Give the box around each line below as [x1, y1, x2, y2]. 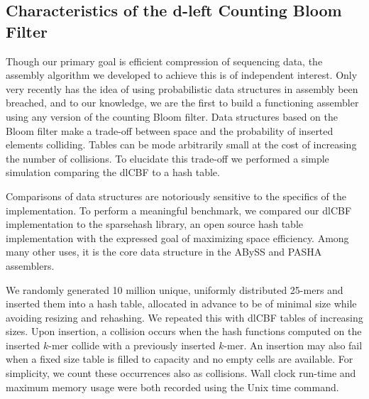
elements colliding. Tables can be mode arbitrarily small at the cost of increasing [6, 137, 357, 152]
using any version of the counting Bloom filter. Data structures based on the [6, 109, 338, 124]
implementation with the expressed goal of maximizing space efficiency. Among [6, 230, 349, 245]
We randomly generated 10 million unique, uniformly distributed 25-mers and [6, 282, 343, 297]
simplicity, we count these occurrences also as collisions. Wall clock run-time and [6, 366, 356, 381]
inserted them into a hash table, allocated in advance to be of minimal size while [6, 296, 357, 311]
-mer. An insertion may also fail [224, 337, 363, 352]
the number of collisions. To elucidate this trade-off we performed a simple [6, 151, 329, 165]
